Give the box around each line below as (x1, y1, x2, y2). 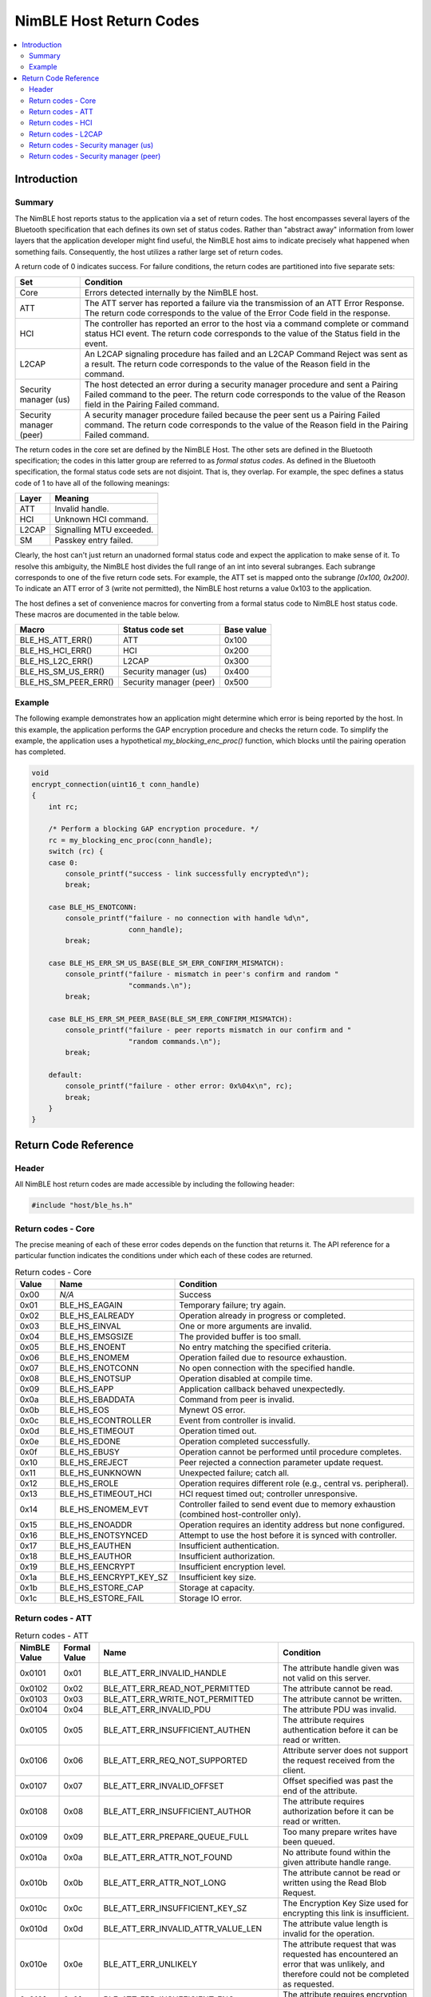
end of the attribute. (283, 1785, 358, 1797)
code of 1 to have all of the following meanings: (14, 478, 170, 487)
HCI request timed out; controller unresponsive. (179, 1488, 358, 1499)
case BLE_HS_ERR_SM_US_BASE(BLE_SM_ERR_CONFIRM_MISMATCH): (48, 959, 285, 968)
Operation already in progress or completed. (179, 1310, 346, 1321)
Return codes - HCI (29, 118, 93, 128)
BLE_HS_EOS (59, 1404, 109, 1415)
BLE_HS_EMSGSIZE (59, 1331, 134, 1342)
